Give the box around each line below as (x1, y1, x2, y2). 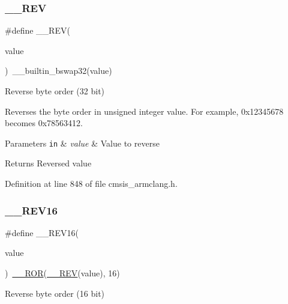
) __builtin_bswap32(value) (5, 64, 112, 77)
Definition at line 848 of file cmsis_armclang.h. (5, 177, 178, 190)
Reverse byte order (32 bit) (5, 85, 105, 97)
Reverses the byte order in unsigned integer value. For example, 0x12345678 (5, 105, 284, 117)
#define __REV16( (5, 226, 79, 239)
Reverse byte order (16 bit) (5, 287, 105, 299)
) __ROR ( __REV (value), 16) (5, 267, 120, 279)
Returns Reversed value (5, 157, 92, 169)
